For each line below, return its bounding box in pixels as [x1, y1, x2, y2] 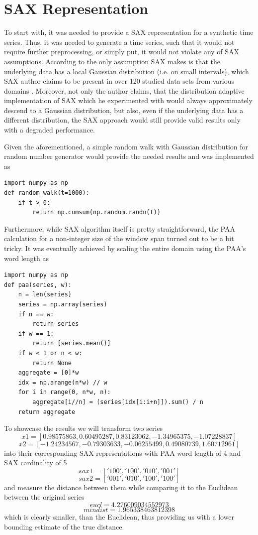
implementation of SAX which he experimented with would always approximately [4, 95, 253, 106]
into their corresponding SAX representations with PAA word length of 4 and [4, 447, 241, 458]
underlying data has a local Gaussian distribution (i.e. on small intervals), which [4, 66, 249, 76]
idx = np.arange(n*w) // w [18, 379, 107, 386]
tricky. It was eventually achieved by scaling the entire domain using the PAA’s [4, 243, 246, 253]
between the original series [4, 492, 85, 502]
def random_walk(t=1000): [4, 189, 89, 197]
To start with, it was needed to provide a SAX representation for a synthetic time [4, 27, 254, 37]
